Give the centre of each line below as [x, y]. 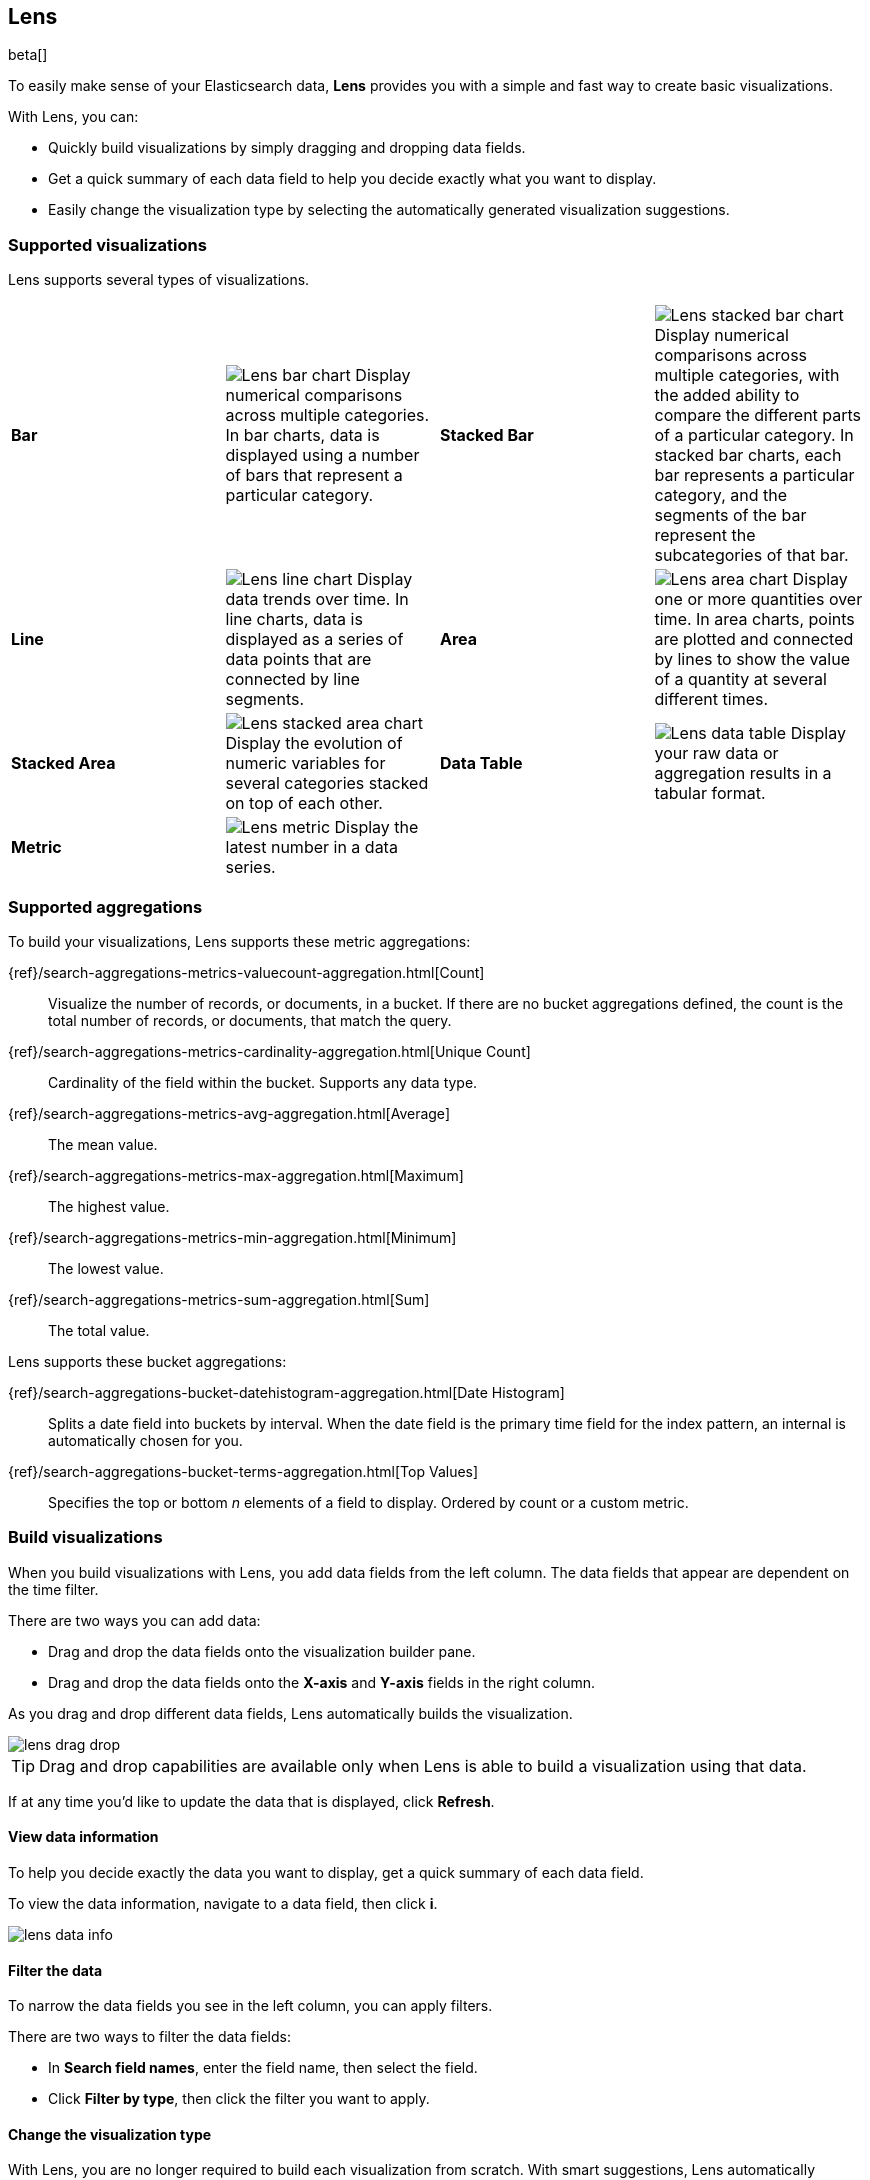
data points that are [298, 659]
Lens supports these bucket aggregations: [147, 1361]
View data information [83, 1837]
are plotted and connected [754, 639]
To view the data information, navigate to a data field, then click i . [223, 1903]
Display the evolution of [314, 743]
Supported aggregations [105, 906]
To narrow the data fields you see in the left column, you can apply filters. [250, 2006]
